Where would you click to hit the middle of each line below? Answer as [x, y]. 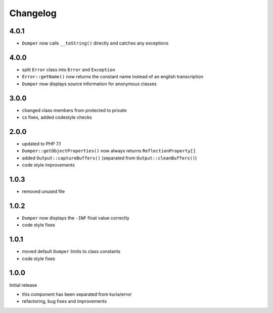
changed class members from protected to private [74, 110]
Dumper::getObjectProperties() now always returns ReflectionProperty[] [109, 151]
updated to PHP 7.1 [41, 143]
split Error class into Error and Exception [69, 69]
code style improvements [49, 165]
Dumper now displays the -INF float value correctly [76, 218]
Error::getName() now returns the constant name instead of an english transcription [113, 77]
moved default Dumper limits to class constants [71, 251]
